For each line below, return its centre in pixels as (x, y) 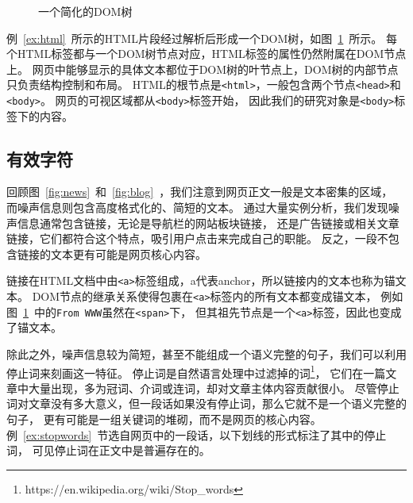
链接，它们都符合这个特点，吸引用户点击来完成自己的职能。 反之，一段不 (197, 238)
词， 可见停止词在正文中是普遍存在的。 (108, 450)
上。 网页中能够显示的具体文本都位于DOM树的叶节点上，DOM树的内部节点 (203, 69)
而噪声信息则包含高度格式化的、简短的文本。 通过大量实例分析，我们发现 (197, 207)
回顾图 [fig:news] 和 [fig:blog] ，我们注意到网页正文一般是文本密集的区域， (200, 192)
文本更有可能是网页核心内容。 (128, 253)
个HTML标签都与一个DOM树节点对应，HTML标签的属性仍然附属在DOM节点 (206, 54)
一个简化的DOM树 (85, 11)
